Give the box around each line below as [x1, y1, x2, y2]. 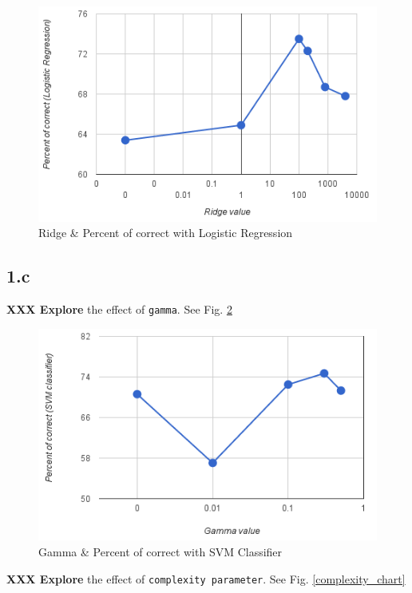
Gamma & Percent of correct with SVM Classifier [38, 544, 283, 560]
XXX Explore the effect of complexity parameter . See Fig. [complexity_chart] [6, 570, 406, 587]
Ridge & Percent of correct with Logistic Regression [38, 224, 293, 241]
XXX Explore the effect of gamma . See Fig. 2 [6, 301, 232, 318]
